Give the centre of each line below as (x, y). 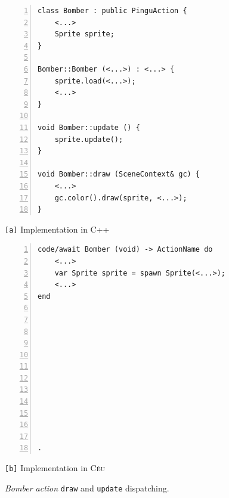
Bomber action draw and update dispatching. (87, 488)
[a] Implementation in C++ (57, 229)
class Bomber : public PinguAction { (112, 11)
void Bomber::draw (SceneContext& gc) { (119, 174)
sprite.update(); (89, 139)
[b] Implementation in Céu (55, 468)
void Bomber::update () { (89, 127)
